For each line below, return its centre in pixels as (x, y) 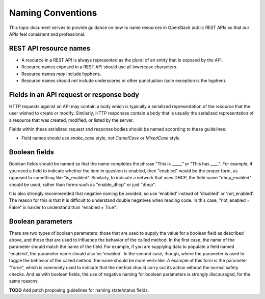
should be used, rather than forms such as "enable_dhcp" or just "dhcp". (82, 185)
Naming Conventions (53, 13)
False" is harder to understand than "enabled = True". (63, 207)
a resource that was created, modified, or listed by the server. (71, 120)
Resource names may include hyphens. (61, 74)
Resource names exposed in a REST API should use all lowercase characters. (99, 67)
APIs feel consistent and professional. (47, 34)
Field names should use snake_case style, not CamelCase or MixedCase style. (101, 138)
